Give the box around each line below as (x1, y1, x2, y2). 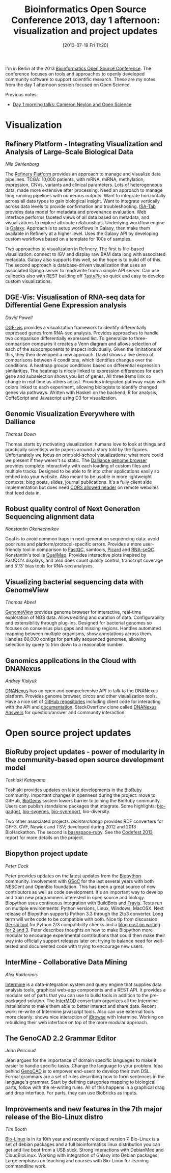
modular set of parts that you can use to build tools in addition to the (5, 992, 149, 998)
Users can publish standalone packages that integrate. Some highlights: (5, 803, 156, 809)
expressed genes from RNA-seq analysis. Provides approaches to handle (5, 330, 159, 336)
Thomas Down (5, 431, 36, 437)
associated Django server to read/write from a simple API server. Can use (5, 267, 159, 273)
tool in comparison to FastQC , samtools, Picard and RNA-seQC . (22, 546, 156, 553)
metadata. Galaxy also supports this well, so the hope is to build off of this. (5, 256, 162, 263)
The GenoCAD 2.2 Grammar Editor (5, 1034, 117, 1043)
